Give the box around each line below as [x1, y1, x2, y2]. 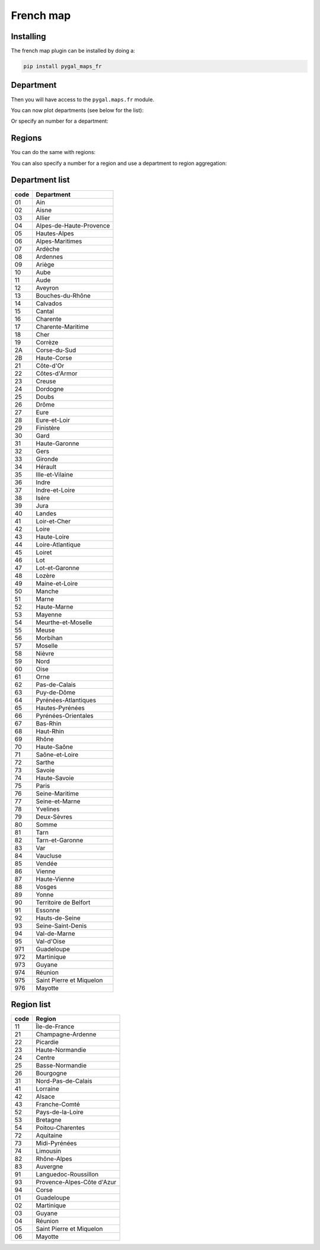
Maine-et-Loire [36, 579, 78, 587]
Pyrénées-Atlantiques [36, 696, 97, 704]
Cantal [36, 307, 55, 315]
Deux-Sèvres [36, 813, 72, 821]
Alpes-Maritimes [36, 237, 82, 245]
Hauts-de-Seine [36, 913, 81, 922]
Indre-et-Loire [36, 486, 75, 494]
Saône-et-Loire [36, 750, 79, 759]
